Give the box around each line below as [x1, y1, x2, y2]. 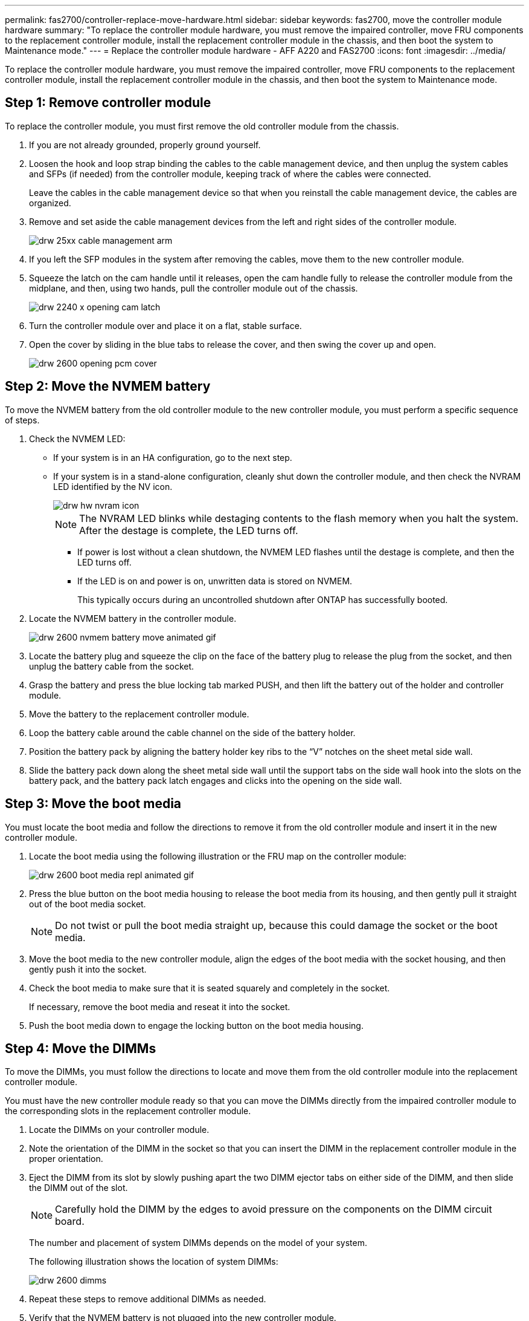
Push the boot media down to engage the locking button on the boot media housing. [29, 1020, 364, 1031]
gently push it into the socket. [29, 964, 147, 974]
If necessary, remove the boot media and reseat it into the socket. [29, 1001, 290, 1012]
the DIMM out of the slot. [29, 1182, 128, 1193]
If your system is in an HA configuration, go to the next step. [53, 452, 292, 463]
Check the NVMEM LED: [29, 433, 126, 444]
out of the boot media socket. [29, 898, 146, 909]
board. [55, 1215, 85, 1228]
